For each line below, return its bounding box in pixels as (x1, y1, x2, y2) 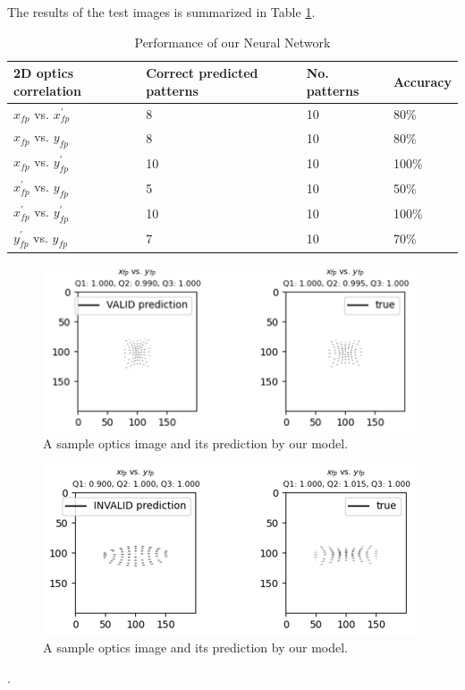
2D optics (13, 64, 73, 82)
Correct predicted (146, 64, 258, 82)
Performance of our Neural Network (134, 32, 331, 51)
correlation (13, 81, 81, 99)
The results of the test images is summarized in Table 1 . (7, 3, 316, 21)
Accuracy (393, 72, 452, 90)
